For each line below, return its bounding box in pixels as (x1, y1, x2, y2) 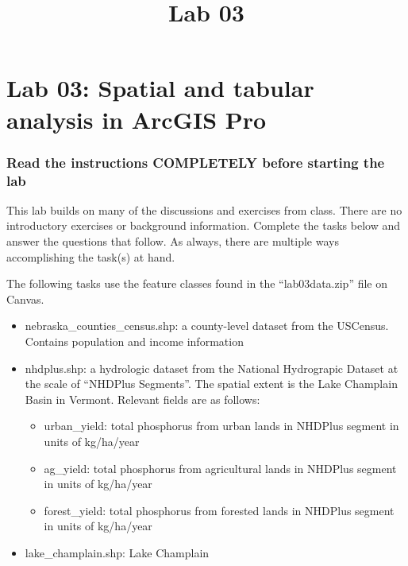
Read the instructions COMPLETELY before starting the (6, 152, 385, 172)
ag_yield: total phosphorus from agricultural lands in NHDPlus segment (44, 459, 397, 476)
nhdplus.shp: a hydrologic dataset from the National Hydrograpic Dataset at (25, 359, 398, 376)
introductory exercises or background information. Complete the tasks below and (6, 217, 401, 234)
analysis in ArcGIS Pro (6, 103, 267, 135)
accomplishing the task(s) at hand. (6, 248, 175, 265)
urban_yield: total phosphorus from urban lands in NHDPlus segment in (44, 417, 399, 434)
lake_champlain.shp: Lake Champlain (25, 544, 210, 560)
